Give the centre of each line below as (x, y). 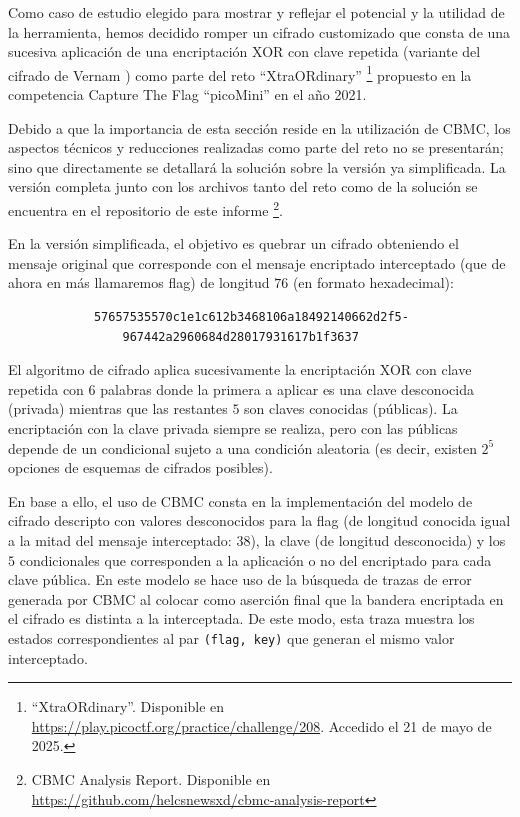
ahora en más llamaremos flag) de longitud (139, 282)
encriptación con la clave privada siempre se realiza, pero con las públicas (233, 428)
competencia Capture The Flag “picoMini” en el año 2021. (187, 94)
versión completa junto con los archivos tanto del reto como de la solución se (243, 186)
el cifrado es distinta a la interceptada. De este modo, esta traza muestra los (241, 618)
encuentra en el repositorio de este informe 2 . (145, 208)
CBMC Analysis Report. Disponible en (151, 778)
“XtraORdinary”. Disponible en (128, 706)
